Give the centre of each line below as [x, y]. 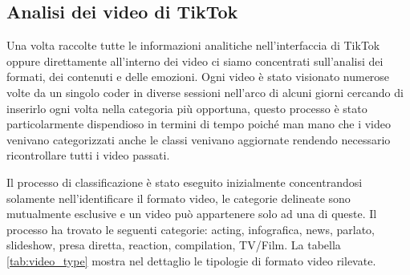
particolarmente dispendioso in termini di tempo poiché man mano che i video [199, 124]
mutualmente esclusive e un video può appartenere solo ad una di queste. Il [192, 214]
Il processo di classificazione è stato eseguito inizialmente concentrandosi [185, 182]
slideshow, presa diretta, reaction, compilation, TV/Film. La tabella [174, 245]
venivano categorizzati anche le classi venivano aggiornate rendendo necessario [199, 139]
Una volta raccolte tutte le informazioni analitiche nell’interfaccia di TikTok [193, 45]
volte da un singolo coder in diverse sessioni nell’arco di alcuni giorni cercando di [205, 92]
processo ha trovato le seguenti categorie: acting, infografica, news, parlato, [191, 229]
